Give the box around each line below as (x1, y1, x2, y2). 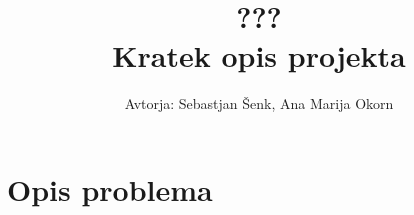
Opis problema (7, 168, 213, 209)
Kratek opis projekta (112, 35, 406, 76)
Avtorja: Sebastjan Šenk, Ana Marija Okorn (124, 93, 394, 114)
